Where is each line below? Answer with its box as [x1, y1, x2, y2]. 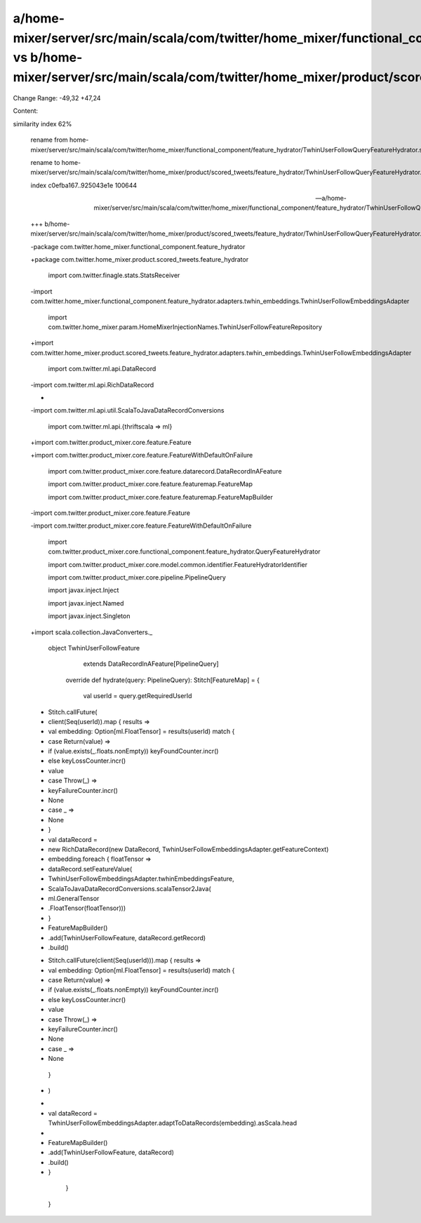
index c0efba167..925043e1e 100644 [30, 181, 138, 189]
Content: [13, 107, 39, 115]
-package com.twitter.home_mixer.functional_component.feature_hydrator [30, 242, 246, 250]
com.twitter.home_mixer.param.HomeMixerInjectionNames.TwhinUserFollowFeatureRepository [48, 323, 323, 331]
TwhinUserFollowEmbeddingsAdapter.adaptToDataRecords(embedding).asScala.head [48, 1119, 298, 1128]
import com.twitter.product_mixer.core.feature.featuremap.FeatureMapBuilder [48, 493, 274, 501]
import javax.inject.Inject [48, 586, 119, 594]
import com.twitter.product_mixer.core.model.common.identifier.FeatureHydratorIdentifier [48, 560, 308, 568]
